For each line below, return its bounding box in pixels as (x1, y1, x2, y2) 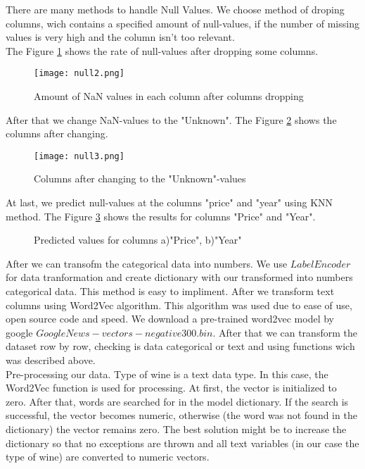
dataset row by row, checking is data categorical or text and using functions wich (6, 339, 355, 354)
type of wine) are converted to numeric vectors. (6, 449, 210, 464)
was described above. (6, 353, 96, 367)
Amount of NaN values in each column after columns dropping (34, 89, 304, 104)
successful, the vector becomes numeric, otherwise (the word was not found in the (6, 408, 357, 423)
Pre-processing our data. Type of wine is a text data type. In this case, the (6, 366, 328, 381)
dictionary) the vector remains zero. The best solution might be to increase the (6, 421, 347, 436)
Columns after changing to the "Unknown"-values (34, 171, 246, 186)
